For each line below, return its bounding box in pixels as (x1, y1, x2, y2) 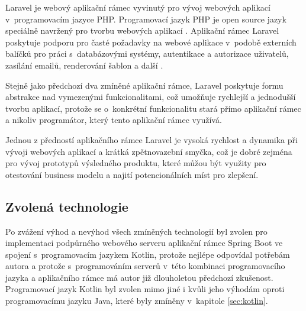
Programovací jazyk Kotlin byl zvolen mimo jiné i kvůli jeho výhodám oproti (5, 283, 285, 295)
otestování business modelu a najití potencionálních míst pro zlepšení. (5, 168, 259, 180)
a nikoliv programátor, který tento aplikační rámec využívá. (5, 114, 222, 126)
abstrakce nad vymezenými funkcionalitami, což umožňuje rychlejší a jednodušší (5, 90, 296, 103)
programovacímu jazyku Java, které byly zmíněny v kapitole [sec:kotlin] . (5, 294, 268, 307)
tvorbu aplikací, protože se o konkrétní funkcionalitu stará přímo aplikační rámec (5, 102, 301, 114)
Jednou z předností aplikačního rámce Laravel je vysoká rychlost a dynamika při (5, 133, 298, 145)
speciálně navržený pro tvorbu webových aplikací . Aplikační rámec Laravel (5, 24, 279, 37)
